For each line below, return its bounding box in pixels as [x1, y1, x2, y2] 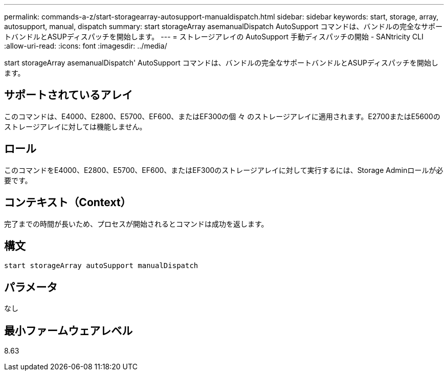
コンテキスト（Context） [4, 196, 131, 209]
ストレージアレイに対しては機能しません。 [4, 122, 147, 131]
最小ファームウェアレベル [4, 324, 133, 337]
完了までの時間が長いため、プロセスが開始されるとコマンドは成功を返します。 [4, 219, 268, 228]
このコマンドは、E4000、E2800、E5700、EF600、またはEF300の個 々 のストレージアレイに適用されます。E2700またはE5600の [4, 112, 440, 121]
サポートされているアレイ [4, 89, 133, 102]
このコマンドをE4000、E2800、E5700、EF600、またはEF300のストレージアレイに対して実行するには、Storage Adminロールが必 [4, 165, 443, 174]
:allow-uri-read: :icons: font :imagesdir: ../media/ [4, 41, 167, 50]
